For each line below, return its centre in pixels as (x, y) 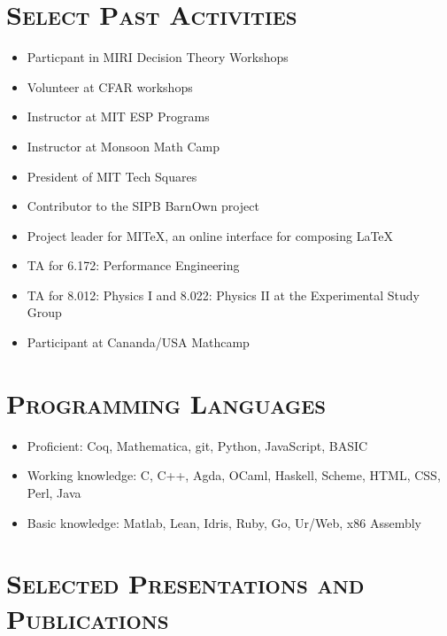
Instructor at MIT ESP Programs (118, 116)
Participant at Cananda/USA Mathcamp (138, 342)
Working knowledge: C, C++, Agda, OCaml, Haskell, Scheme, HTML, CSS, (234, 475)
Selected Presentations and (185, 583)
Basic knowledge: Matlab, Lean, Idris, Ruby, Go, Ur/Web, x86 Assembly (224, 522)
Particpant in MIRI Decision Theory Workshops (158, 57)
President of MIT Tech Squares (112, 176)
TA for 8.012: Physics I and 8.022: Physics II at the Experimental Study (223, 295)
